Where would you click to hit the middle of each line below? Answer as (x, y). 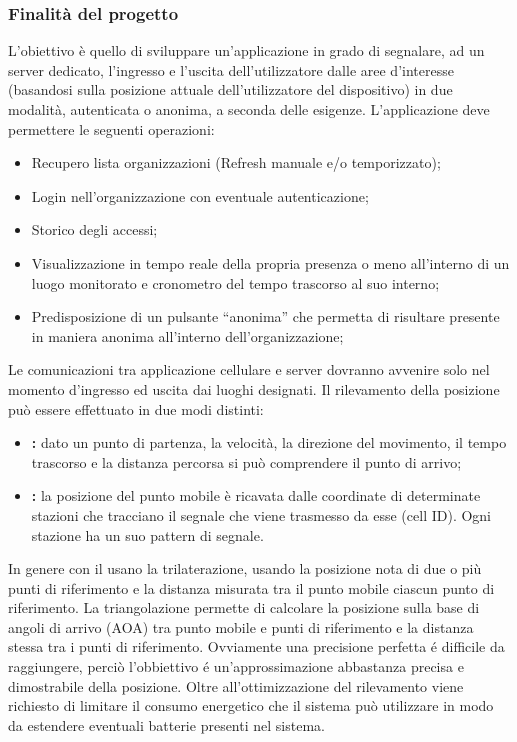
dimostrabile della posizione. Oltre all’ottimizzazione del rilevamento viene (236, 685)
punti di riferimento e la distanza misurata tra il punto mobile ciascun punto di (251, 587)
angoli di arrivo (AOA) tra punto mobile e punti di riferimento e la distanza (241, 626)
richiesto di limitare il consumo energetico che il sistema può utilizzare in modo (251, 705)
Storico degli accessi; (94, 229)
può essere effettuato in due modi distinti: (136, 408)
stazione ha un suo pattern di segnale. (147, 534)
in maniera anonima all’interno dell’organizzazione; (187, 335)
